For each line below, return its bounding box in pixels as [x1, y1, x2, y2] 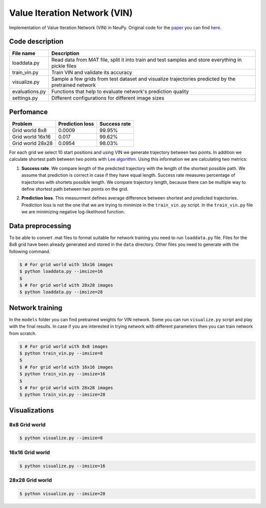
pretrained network [51, 82, 96, 89]
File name [12, 50, 35, 57]
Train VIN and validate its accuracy [51, 69, 133, 76]
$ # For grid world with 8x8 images [19, 343, 108, 349]
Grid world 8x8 [12, 127, 47, 134]
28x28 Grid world [9, 476, 52, 483]
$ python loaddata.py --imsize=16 [19, 269, 103, 274]
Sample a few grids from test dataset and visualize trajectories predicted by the [51, 75, 236, 82]
